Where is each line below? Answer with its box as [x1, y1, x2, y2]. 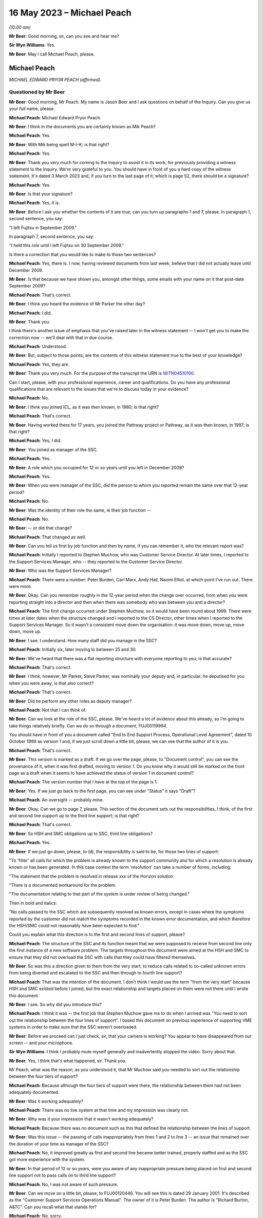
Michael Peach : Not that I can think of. [9, 707, 87, 713]
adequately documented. [9, 1089, 59, 1095]
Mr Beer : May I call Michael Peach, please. [9, 51, 95, 57]
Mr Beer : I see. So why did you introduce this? [9, 1001, 102, 1007]
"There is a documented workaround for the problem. [9, 882, 116, 888]
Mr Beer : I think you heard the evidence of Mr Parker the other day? [9, 301, 146, 307]
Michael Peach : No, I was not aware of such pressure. [9, 1181, 119, 1187]
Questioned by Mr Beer [9, 89, 65, 95]
